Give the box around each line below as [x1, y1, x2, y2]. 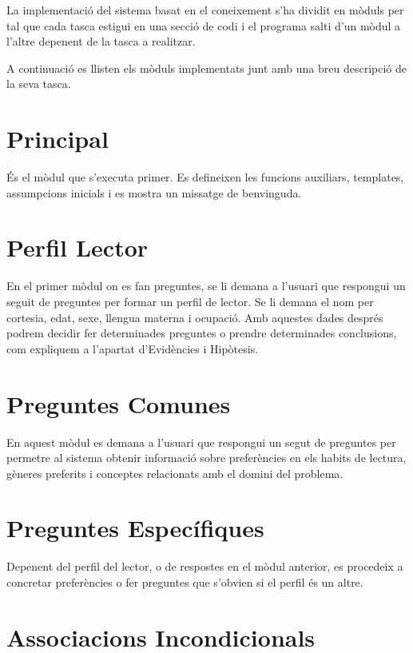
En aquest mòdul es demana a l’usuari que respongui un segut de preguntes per [6, 433, 396, 450]
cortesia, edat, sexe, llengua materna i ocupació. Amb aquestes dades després [6, 309, 383, 325]
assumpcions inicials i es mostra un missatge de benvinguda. [6, 184, 302, 201]
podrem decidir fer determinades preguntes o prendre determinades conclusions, [6, 325, 397, 341]
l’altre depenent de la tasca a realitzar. [6, 33, 196, 50]
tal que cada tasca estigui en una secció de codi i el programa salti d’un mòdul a [6, 17, 401, 34]
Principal [6, 122, 109, 155]
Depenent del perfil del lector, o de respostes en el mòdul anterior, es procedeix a [6, 558, 403, 575]
